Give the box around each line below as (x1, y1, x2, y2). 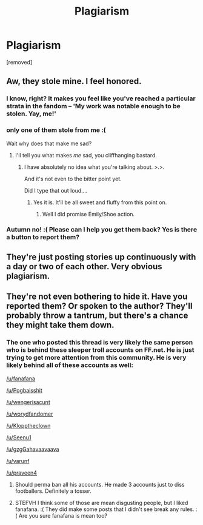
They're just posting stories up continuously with (6, 252, 196, 262)
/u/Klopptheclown (6, 422, 51, 429)
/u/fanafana (6, 375, 35, 382)
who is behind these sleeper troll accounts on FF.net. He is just (6, 346, 195, 354)
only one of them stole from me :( (6, 126, 106, 134)
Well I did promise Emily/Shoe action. (42, 210, 135, 218)
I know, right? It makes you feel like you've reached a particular (6, 94, 196, 103)
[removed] (6, 58, 33, 66)
